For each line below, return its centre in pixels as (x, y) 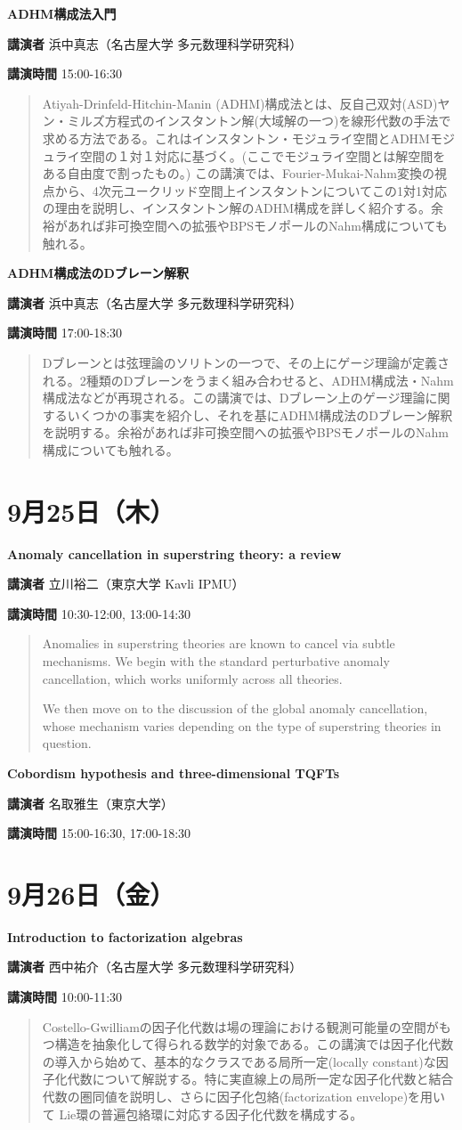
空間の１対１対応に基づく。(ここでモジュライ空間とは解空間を (263, 155)
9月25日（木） (91, 511)
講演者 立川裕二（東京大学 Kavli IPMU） (126, 584)
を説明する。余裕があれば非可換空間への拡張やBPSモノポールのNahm (245, 432)
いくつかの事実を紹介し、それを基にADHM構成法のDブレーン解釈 (260, 415)
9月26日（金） (91, 894)
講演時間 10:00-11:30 (65, 997)
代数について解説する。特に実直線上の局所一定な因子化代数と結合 (260, 1079)
